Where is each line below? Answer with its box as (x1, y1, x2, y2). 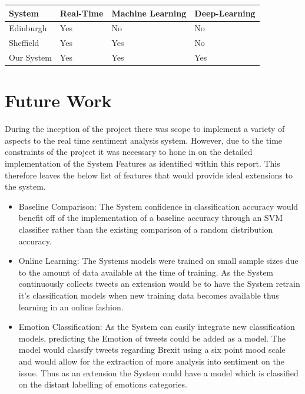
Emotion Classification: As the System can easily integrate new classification (18, 320, 295, 333)
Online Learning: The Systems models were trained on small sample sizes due (18, 254, 299, 267)
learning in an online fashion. (18, 300, 124, 313)
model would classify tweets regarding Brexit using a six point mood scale (18, 343, 286, 356)
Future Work (5, 88, 112, 112)
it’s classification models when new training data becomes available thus (18, 289, 279, 301)
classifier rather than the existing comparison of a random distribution (18, 223, 273, 235)
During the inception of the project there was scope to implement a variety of (5, 122, 285, 135)
